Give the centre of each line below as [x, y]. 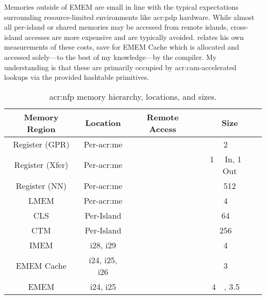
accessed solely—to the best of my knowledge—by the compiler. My [110, 57]
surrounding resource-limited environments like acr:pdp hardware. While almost [129, 17]
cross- [239, 27]
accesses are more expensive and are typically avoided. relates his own [134, 37]
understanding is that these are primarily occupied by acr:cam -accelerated [120, 67]
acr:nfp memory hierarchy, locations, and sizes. [133, 96]
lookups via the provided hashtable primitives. [77, 77]
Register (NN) [41, 185]
